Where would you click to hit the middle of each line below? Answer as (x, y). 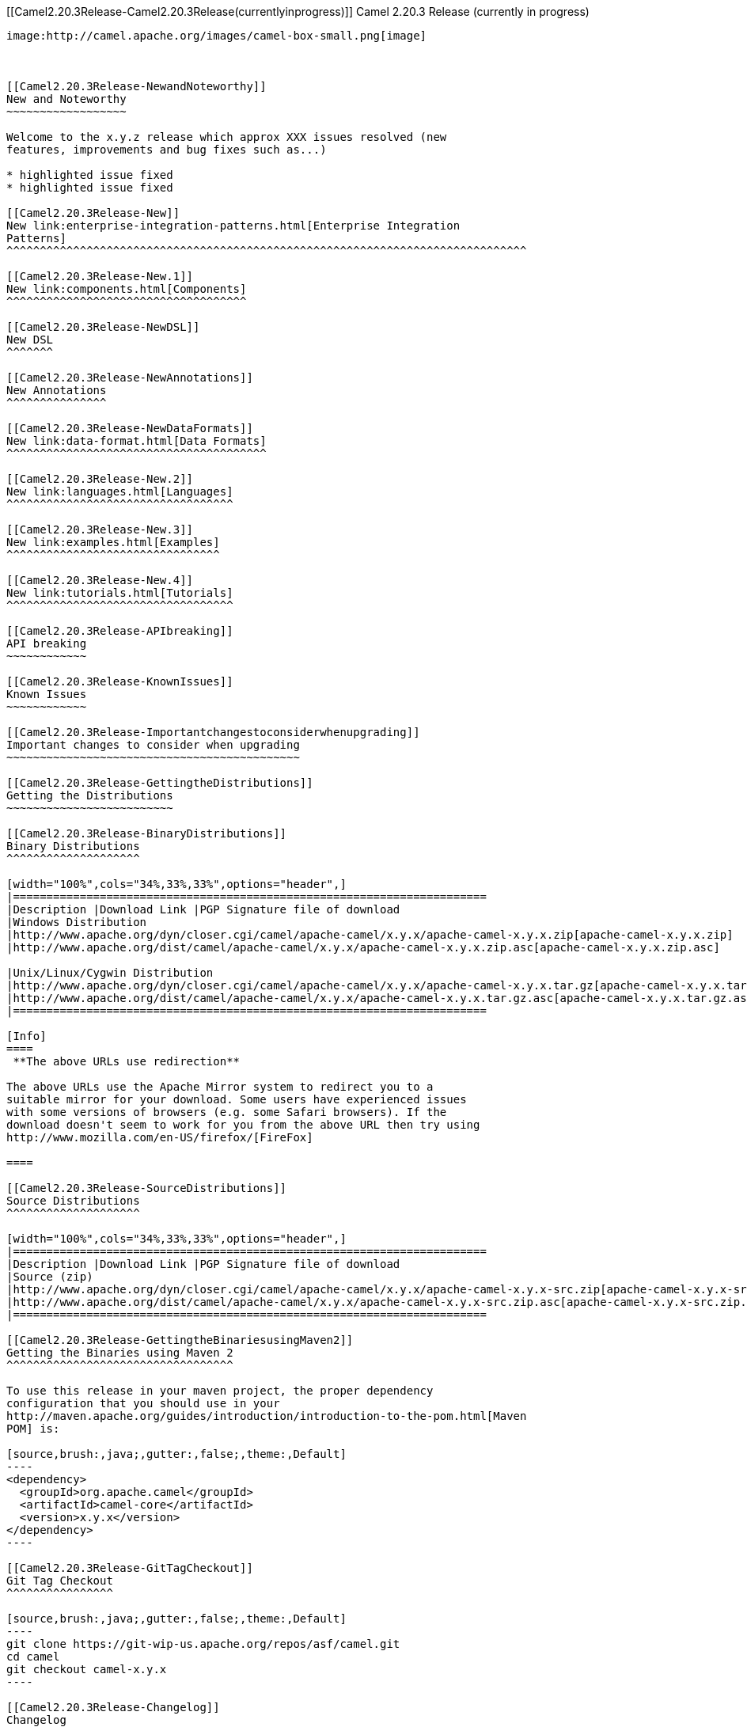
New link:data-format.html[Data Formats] (137, 441)
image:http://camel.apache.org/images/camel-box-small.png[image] (217, 36)
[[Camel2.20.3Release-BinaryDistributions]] (147, 833)
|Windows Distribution (77, 922)
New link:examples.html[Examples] (113, 542)
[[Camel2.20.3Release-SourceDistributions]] (147, 1188)
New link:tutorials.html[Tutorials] (120, 593)
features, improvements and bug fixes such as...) (167, 150)
